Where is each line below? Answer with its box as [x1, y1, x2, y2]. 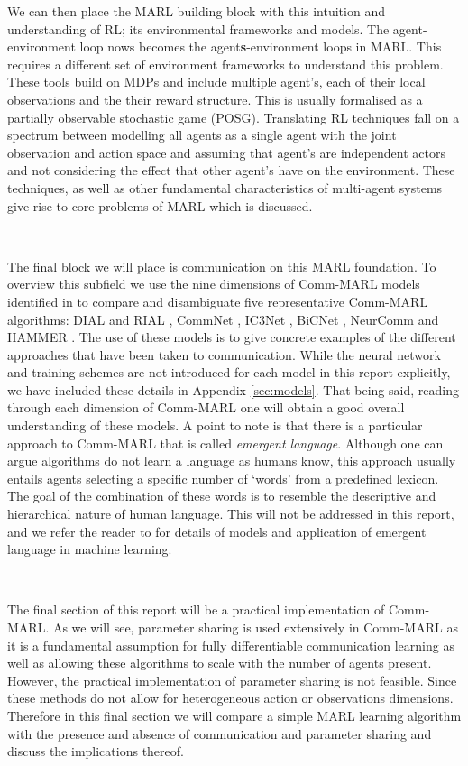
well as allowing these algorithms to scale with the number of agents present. [7, 653, 432, 672]
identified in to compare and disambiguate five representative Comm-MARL [7, 291, 428, 310]
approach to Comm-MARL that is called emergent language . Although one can [7, 433, 444, 452]
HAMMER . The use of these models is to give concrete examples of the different [7, 328, 456, 346]
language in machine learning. [7, 540, 172, 558]
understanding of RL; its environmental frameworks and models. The [7, 19, 390, 38]
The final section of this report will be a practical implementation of [7, 600, 385, 619]
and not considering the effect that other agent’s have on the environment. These [7, 161, 455, 180]
